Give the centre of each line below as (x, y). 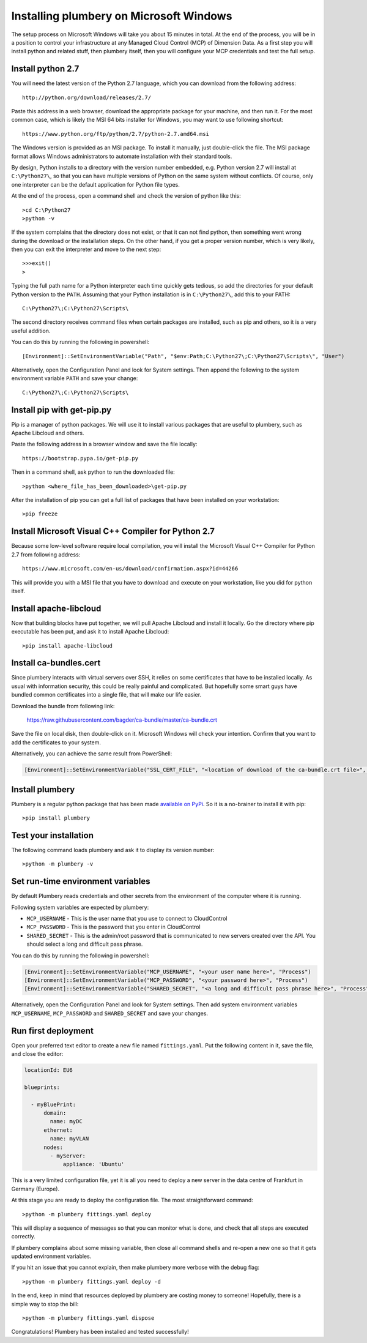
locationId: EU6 (49, 1070)
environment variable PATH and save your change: (75, 378)
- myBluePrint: (54, 1104)
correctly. (24, 1236)
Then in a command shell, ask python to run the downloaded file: (93, 472)
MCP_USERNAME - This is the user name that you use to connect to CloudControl (127, 919)
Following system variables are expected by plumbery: (80, 907)
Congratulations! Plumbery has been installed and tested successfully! (100, 1332)
